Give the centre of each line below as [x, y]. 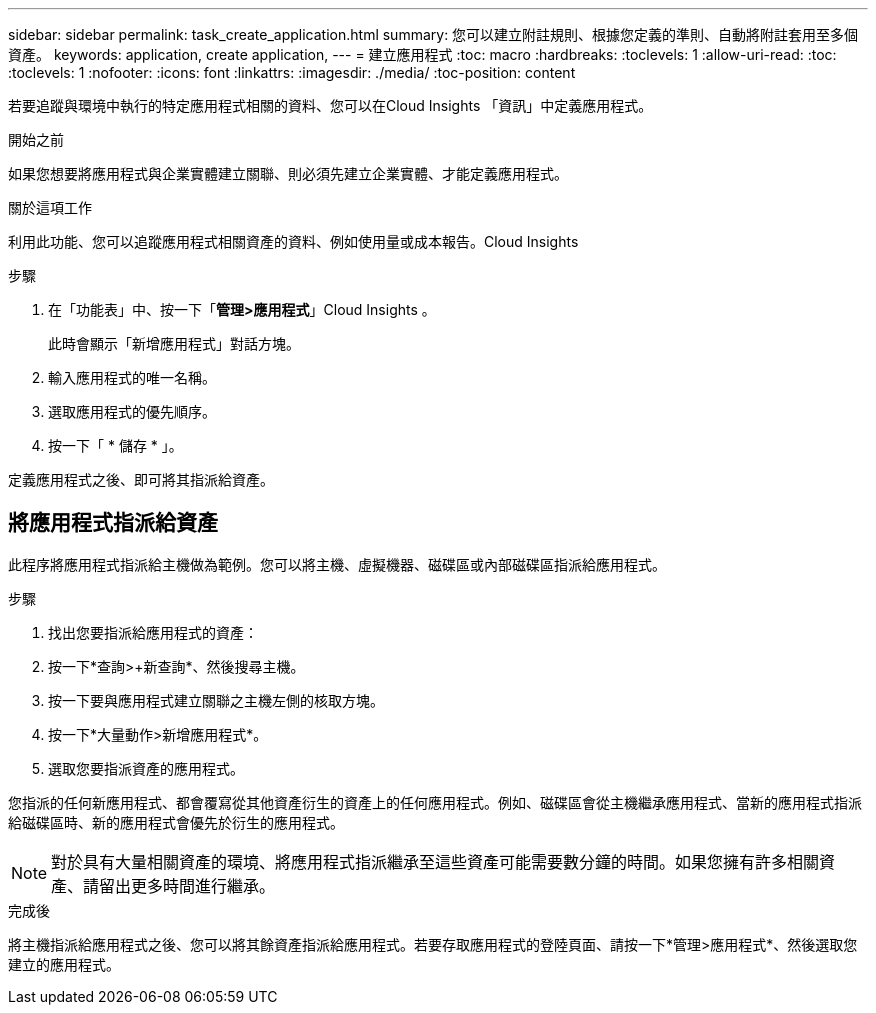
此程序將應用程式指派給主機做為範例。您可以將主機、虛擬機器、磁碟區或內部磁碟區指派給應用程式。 [337, 564]
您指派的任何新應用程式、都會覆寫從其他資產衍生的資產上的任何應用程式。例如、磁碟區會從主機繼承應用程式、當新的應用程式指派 [435, 802]
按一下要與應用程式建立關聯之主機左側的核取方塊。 [216, 700]
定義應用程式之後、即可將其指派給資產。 [141, 479]
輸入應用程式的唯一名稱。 [132, 377]
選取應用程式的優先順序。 [132, 411]
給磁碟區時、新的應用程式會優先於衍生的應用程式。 [176, 822]
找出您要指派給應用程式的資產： [153, 632]
